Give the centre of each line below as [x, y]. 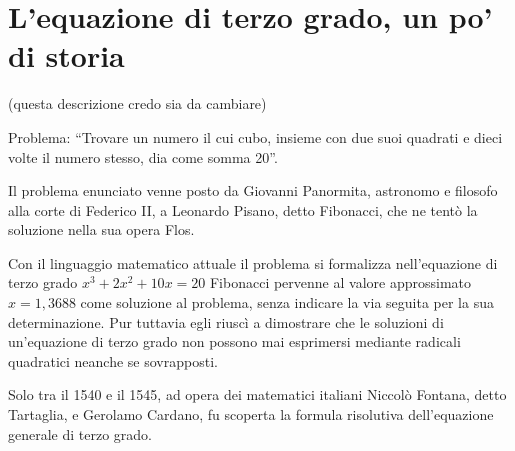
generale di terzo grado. [80, 433]
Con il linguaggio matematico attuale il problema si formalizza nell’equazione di [253, 262]
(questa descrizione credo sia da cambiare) [137, 103]
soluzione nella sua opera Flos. [101, 229]
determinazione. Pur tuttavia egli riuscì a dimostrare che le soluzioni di [226, 321]
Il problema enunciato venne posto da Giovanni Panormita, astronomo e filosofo [253, 190]
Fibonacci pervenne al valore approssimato [340, 282]
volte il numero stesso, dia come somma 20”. [143, 156]
